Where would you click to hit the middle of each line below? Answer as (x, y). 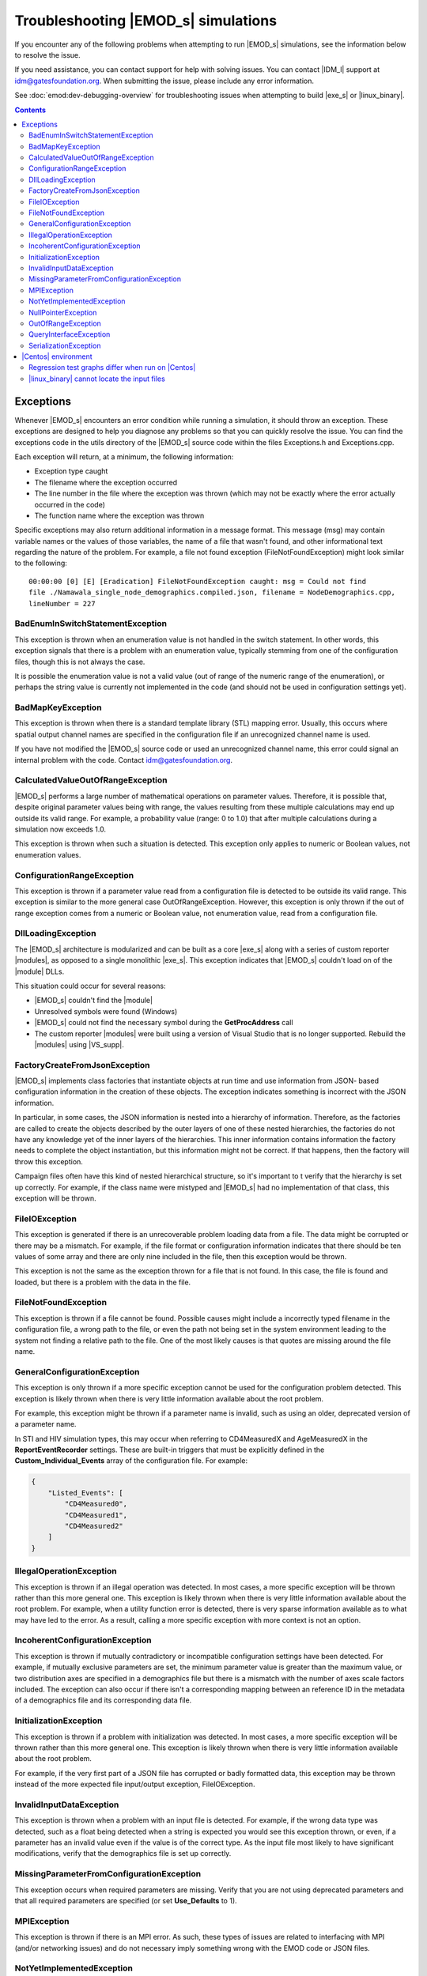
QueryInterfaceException (70, 334)
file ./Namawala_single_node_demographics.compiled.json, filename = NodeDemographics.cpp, (212, 592)
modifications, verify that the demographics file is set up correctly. (123, 1853)
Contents (30, 110)
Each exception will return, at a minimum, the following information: (124, 456)
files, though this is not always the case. (80, 662)
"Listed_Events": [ (86, 1493)
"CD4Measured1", (96, 1515)
